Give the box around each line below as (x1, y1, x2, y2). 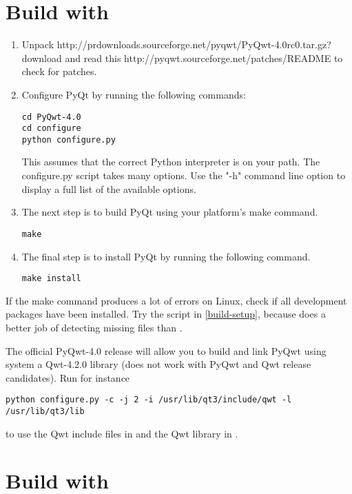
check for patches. (21, 64, 97, 79)
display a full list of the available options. (21, 181, 196, 196)
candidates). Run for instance (6, 370, 130, 384)
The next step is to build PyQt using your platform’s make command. (21, 205, 318, 219)
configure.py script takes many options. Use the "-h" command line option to (21, 168, 346, 183)
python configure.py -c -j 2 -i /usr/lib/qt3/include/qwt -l (6, 395, 292, 405)
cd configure (21, 123, 81, 134)
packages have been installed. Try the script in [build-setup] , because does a (6, 307, 326, 321)
